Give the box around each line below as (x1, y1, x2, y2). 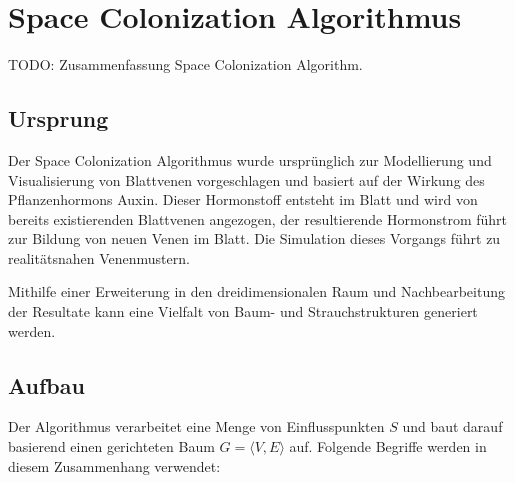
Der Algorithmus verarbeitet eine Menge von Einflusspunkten (8, 416, 385, 437)
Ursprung (8, 103, 109, 134)
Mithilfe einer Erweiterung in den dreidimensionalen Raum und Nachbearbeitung (8, 281, 505, 302)
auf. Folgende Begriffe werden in (289, 436, 487, 457)
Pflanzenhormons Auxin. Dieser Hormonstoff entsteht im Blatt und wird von (8, 189, 478, 210)
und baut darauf (402, 416, 503, 437)
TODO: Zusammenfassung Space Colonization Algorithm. (8, 54, 363, 75)
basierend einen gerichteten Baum (8, 436, 215, 457)
